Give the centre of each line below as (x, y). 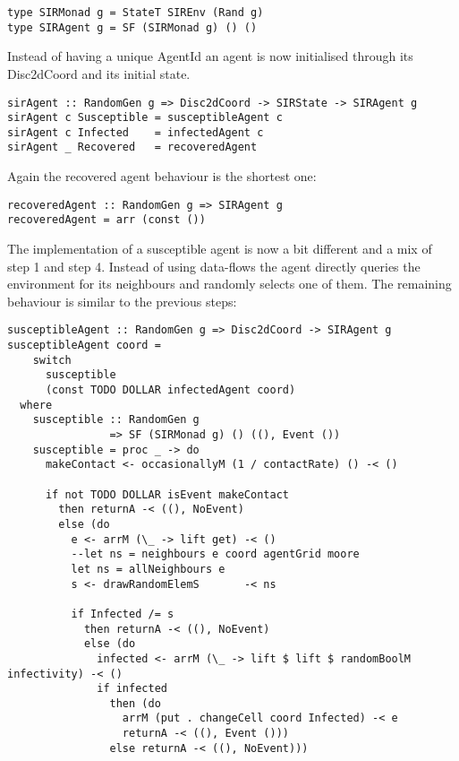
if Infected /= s (123, 614)
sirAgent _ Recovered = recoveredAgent (132, 147)
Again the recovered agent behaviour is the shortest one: (162, 176)
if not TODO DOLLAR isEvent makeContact (167, 494)
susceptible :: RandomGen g (116, 420)
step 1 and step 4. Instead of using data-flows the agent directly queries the (214, 266)
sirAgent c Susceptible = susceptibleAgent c (145, 118)
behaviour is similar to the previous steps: (122, 301)
